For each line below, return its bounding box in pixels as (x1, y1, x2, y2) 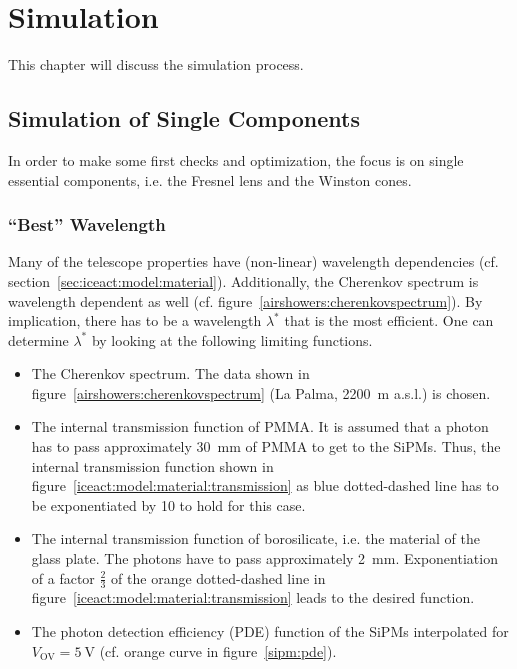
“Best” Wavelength (8, 212, 166, 237)
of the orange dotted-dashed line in (111, 567, 326, 588)
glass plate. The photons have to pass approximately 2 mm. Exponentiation (31, 548, 498, 569)
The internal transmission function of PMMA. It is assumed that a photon (31, 416, 489, 437)
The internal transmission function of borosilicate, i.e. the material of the (31, 528, 480, 549)
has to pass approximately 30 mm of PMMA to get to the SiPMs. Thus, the (31, 436, 501, 457)
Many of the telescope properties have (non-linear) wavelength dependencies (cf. (8, 251, 499, 272)
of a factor (31, 567, 95, 588)
